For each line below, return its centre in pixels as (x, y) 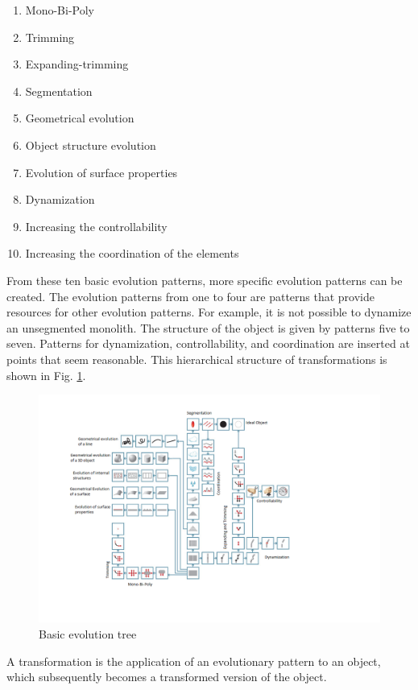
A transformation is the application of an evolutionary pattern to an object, (194, 661)
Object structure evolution (91, 145)
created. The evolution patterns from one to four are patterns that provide (191, 296)
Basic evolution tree (88, 633)
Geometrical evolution (80, 118)
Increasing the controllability (96, 226)
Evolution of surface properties (101, 172)
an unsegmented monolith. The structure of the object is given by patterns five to (208, 327)
